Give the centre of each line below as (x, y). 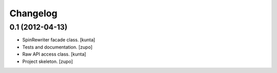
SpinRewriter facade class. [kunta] (59, 40)
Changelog (33, 13)
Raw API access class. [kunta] (54, 54)
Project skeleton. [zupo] (48, 61)
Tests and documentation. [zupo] (57, 47)
